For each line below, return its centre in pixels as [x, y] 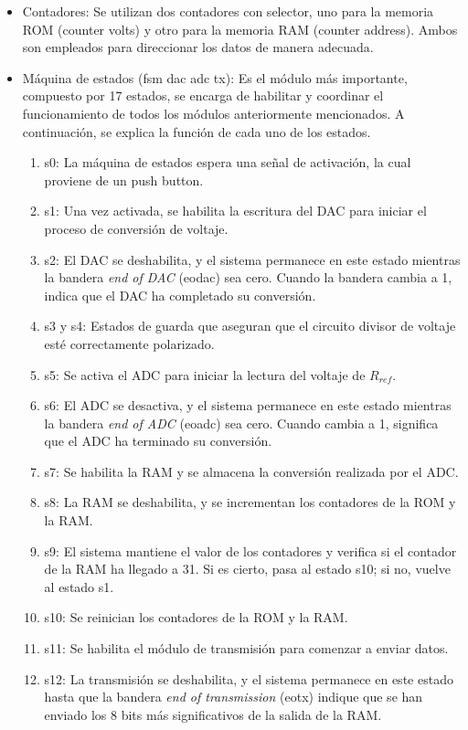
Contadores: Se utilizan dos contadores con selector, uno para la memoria [228, 11]
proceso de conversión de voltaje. [136, 228]
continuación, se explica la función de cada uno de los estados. [197, 131]
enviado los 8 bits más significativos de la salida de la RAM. [213, 714]
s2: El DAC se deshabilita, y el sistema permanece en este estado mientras [252, 259]
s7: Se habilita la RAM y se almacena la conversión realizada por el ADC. [251, 471]
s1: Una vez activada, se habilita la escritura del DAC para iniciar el [235, 211]
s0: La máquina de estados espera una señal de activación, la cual [228, 162]
